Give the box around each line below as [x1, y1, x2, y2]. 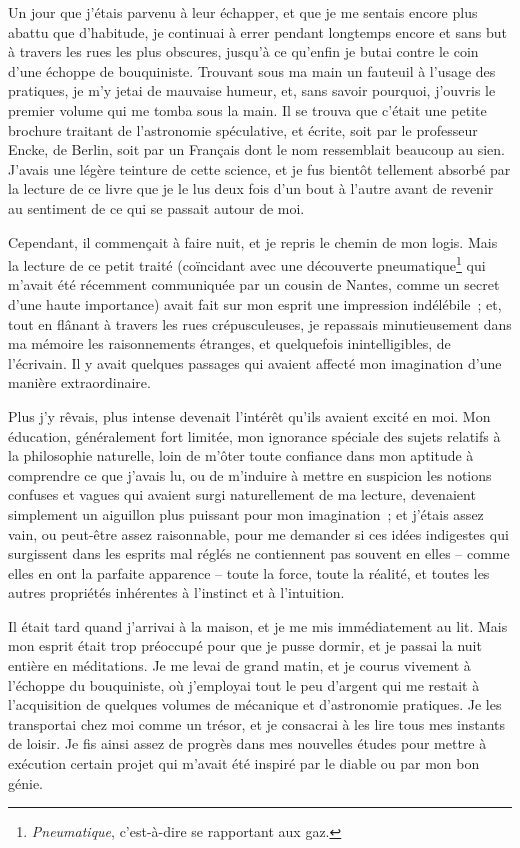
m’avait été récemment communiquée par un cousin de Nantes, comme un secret [8, 274, 500, 295]
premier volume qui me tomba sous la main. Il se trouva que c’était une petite [8, 99, 487, 120]
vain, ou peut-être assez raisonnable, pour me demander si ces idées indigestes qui [8, 523, 509, 544]
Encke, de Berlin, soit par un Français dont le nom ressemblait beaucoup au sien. [8, 139, 505, 160]
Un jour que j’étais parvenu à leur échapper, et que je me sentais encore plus [8, 2, 478, 22]
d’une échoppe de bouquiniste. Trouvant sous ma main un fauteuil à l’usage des [8, 60, 496, 81]
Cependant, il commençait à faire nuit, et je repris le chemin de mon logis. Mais [8, 231, 498, 252]
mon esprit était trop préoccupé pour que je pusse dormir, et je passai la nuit [8, 635, 482, 656]
